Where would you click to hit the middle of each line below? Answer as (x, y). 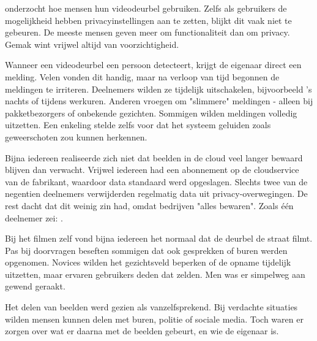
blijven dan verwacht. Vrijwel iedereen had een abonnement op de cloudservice (152, 170)
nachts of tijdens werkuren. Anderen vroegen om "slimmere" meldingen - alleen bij (159, 101)
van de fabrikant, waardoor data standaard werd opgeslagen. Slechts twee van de (156, 181)
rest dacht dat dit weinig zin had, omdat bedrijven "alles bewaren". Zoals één (149, 205)
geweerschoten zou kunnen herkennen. (76, 136)
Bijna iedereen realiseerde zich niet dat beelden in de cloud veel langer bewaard (154, 157)
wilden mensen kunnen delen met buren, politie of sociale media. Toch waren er (154, 319)
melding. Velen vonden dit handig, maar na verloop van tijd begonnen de (142, 76)
